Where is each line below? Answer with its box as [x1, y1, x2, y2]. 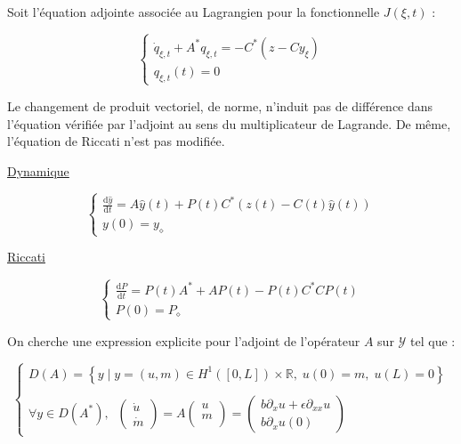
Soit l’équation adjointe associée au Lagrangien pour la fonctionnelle [7, 3, 380, 20]
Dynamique [7, 161, 69, 180]
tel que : [410, 331, 456, 350]
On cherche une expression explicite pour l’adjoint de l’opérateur [7, 331, 360, 350]
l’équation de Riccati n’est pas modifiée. [7, 132, 225, 150]
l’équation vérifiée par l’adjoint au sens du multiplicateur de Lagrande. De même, [7, 114, 451, 133]
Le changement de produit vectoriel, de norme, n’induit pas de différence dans [7, 96, 433, 115]
